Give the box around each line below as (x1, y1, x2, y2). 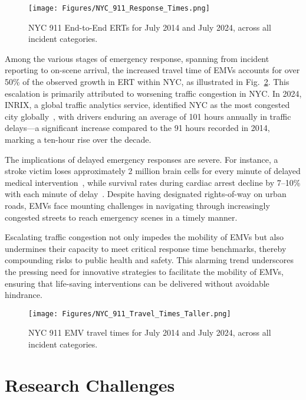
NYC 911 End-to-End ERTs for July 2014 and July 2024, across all (28, 21, 271, 33)
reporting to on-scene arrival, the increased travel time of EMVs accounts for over (5, 64, 300, 76)
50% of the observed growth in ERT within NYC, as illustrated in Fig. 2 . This (5, 76, 289, 88)
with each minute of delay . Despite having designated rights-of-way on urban (5, 188, 287, 200)
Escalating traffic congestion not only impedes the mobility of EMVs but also (5, 231, 284, 243)
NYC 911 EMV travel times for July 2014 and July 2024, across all (28, 326, 271, 339)
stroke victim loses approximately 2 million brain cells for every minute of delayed (5, 165, 301, 177)
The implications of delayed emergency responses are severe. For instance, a (5, 153, 278, 165)
